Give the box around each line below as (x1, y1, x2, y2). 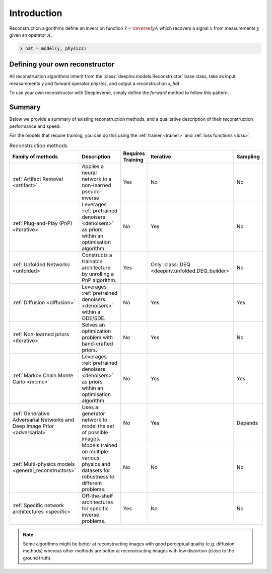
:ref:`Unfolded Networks (12, 261, 70, 268)
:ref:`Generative (12, 410, 50, 417)
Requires (123, 150, 146, 157)
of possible (81, 429, 108, 436)
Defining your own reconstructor (9, 60, 115, 69)
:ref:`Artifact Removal (12, 175, 63, 182)
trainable (81, 258, 103, 265)
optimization (81, 327, 111, 335)
